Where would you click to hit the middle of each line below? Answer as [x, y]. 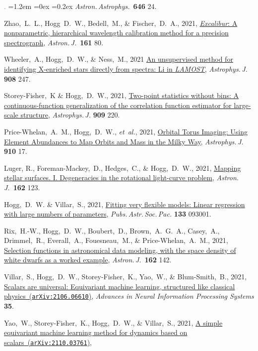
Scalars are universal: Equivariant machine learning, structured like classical [120, 286]
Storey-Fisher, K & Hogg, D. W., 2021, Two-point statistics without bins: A [121, 95]
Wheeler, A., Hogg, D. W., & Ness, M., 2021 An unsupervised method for [119, 59]
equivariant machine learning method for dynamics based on [96, 332]
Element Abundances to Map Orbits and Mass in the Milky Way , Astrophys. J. [124, 141]
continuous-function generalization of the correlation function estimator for [118, 105]
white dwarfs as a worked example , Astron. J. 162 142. [88, 260]
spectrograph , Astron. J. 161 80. [54, 42]
